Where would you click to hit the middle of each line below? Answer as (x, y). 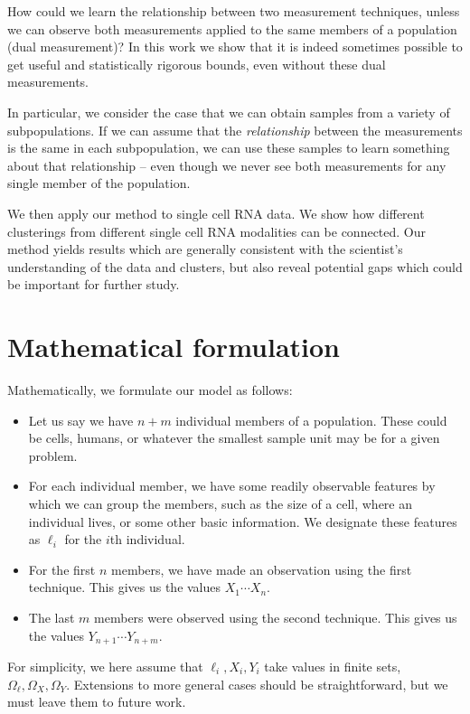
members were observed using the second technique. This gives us (276, 617)
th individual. (147, 539)
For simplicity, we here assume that (105, 667)
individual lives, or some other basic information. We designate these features (243, 521)
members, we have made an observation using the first (262, 569)
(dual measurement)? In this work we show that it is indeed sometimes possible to (235, 47)
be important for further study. (94, 284)
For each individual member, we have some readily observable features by (232, 486)
